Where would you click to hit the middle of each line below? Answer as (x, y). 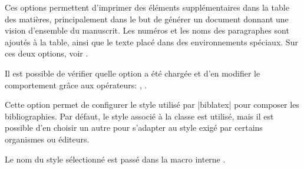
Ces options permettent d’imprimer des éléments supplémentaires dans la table (147, 7)
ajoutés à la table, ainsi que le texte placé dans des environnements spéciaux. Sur (151, 42)
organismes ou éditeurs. (47, 139)
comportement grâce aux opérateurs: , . (76, 84)
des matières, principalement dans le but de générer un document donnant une (147, 19)
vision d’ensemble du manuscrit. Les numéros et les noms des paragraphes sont (147, 30)
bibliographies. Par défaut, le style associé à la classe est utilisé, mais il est (139, 116)
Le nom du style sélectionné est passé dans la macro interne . (115, 159)
